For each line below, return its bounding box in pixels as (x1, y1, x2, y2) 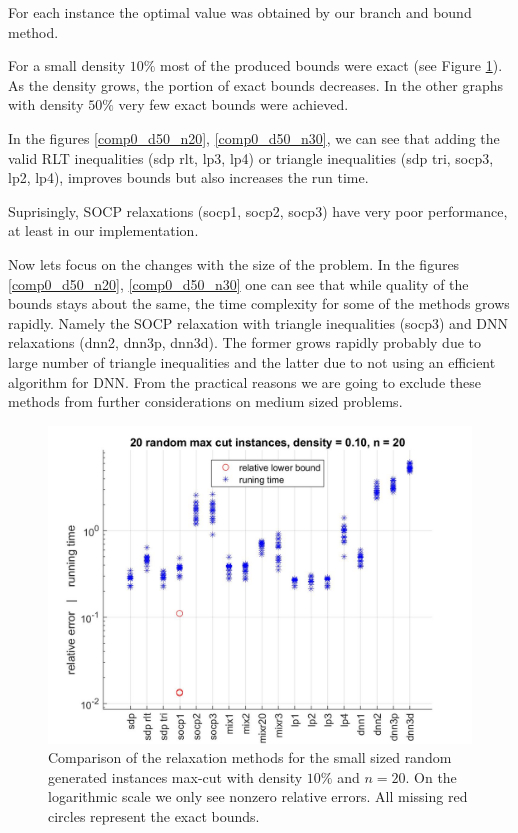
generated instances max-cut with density (48, 766, 303, 787)
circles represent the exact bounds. (48, 806, 260, 827)
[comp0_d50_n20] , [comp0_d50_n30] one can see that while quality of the (8, 273, 469, 294)
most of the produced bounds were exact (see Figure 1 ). (160, 55, 503, 76)
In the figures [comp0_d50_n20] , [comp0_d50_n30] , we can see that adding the (8, 127, 500, 148)
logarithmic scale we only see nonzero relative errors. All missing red (48, 786, 468, 807)
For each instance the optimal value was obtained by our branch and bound (8, 2, 472, 22)
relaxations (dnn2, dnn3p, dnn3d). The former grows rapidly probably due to (8, 332, 481, 353)
